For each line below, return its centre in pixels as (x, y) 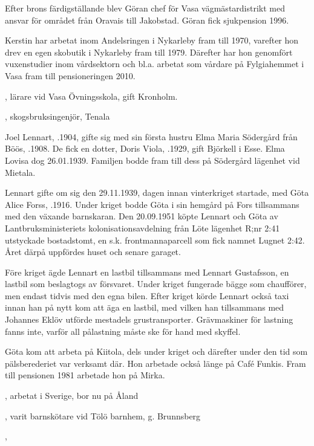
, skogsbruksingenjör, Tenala (57, 116)
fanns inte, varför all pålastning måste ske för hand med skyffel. (123, 331)
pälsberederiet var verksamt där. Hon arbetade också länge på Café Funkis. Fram (155, 363)
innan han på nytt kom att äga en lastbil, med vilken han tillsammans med (145, 307)
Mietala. (20, 172)
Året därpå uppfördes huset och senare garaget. (93, 252)
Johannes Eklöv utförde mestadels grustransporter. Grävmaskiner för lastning (149, 319)
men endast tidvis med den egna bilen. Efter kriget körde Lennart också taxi (147, 295)
